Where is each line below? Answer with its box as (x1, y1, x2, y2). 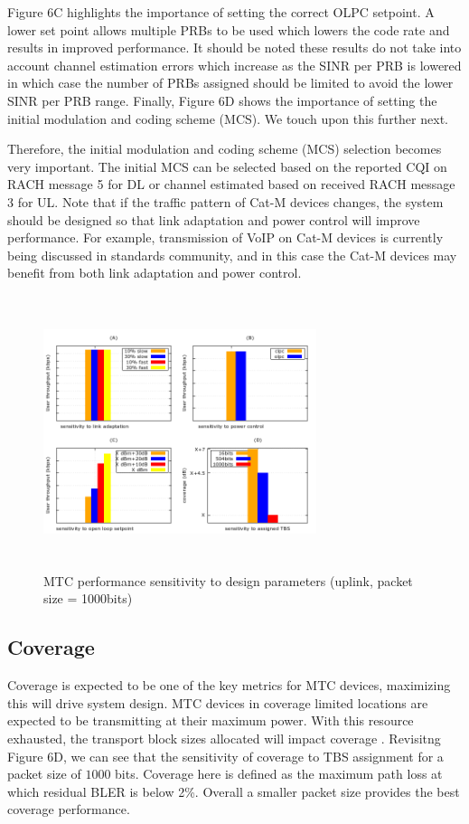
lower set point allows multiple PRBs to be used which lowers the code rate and (7, 20, 450, 39)
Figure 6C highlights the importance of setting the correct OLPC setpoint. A (7, 3, 435, 21)
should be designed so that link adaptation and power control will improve (7, 210, 420, 229)
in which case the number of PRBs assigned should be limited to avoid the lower (7, 73, 454, 92)
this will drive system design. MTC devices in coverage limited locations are (7, 693, 428, 712)
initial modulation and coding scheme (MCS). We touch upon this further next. (7, 109, 448, 128)
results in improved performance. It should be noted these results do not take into (7, 38, 462, 57)
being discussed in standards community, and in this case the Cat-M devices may (7, 245, 457, 264)
